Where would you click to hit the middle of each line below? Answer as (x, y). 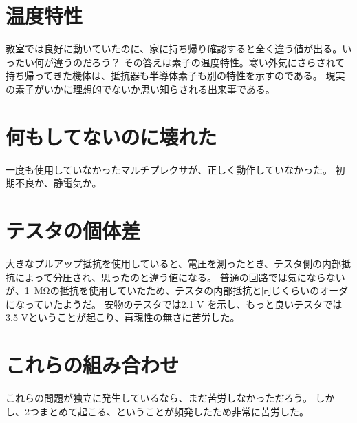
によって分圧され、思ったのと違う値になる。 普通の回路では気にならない (180, 277)
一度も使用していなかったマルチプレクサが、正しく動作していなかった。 (169, 169)
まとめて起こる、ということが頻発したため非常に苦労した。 (174, 411)
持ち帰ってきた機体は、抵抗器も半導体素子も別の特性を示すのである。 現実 (175, 75)
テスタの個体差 (73, 230)
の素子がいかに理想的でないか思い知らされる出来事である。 (140, 89)
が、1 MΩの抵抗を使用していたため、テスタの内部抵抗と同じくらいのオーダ (177, 290)
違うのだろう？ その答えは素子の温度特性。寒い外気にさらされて (199, 62)
